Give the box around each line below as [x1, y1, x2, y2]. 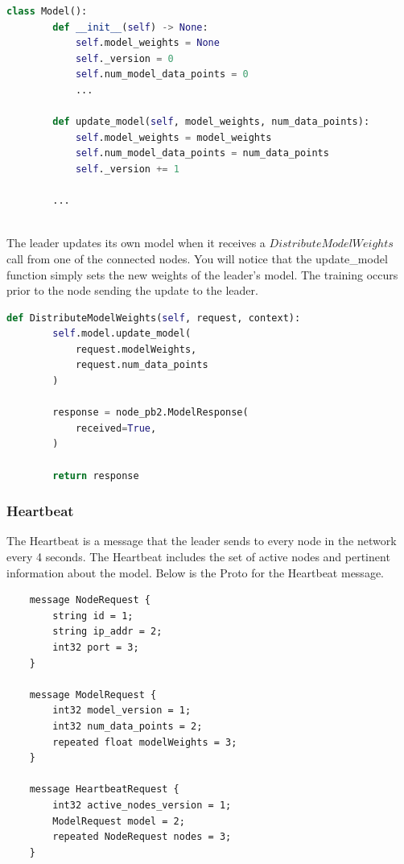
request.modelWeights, [75, 343, 197, 355]
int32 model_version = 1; [52, 705, 192, 717]
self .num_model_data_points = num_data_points [75, 147, 329, 159]
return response [52, 469, 139, 482]
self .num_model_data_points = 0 [75, 68, 249, 81]
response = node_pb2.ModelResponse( [52, 407, 249, 419]
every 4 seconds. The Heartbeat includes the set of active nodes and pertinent [6, 548, 390, 565]
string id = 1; [52, 610, 134, 622]
